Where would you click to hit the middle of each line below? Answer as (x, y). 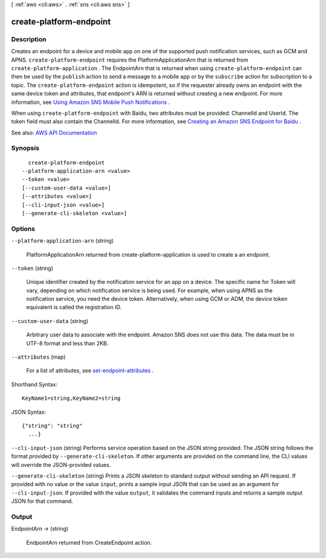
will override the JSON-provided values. (61, 464)
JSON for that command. (42, 501)
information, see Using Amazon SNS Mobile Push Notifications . (91, 102)
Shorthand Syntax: (34, 384)
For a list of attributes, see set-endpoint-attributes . (90, 371)
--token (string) (32, 268)
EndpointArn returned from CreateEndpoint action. (89, 542)
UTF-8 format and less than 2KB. (67, 343)
